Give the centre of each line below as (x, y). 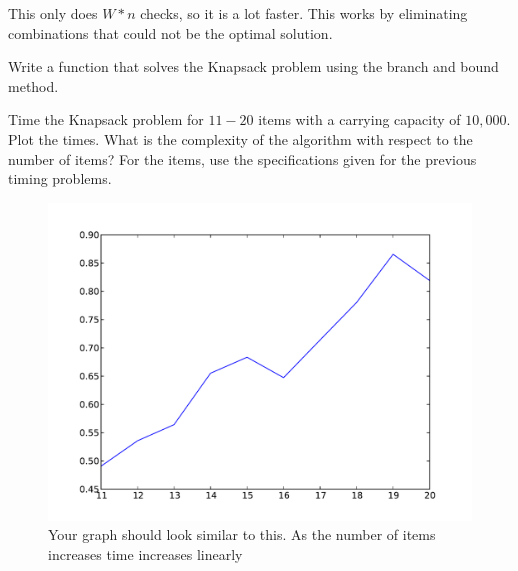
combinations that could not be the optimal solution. (170, 32)
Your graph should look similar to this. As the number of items (242, 534)
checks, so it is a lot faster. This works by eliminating (304, 13)
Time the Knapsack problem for (106, 119)
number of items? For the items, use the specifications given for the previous (242, 158)
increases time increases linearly (145, 553)
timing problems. (60, 178)
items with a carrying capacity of (359, 119)
